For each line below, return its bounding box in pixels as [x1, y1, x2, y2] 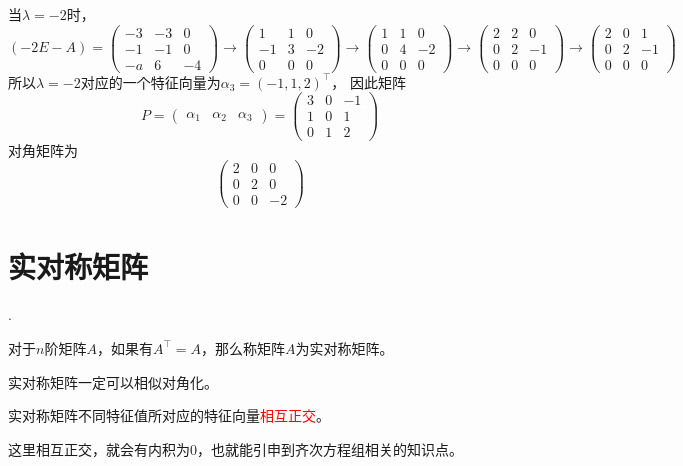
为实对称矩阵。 [295, 337, 394, 358]
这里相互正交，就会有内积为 [8, 438, 190, 459]
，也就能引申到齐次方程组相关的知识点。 [197, 438, 463, 459]
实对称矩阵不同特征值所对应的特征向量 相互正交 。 [8, 405, 330, 426]
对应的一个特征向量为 [80, 71, 221, 92]
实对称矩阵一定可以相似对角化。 [8, 371, 218, 392]
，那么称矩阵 [200, 337, 285, 358]
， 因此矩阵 [331, 71, 406, 92]
